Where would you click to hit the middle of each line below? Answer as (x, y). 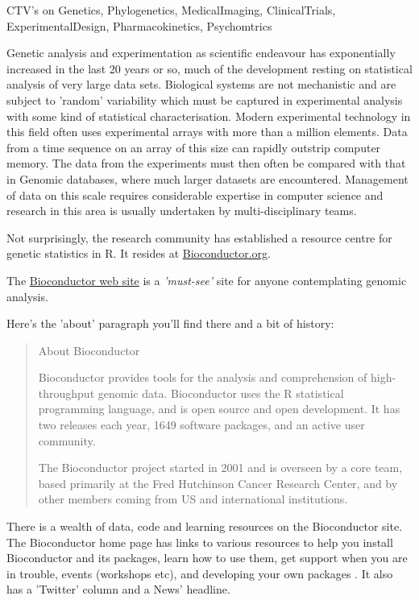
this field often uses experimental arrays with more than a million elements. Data (207, 132)
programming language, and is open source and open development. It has (219, 409)
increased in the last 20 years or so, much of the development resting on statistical (209, 68)
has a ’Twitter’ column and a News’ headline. (118, 589)
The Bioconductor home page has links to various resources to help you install (200, 542)
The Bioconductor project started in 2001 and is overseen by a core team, (220, 468)
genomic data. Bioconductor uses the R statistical (221, 393)
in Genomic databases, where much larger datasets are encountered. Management (207, 178)
